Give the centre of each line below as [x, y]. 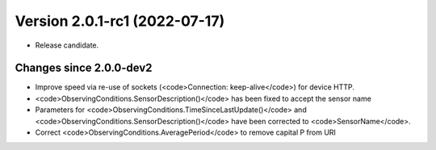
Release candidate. [67, 45]
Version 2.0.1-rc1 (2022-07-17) [120, 21]
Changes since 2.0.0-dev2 [84, 68]
